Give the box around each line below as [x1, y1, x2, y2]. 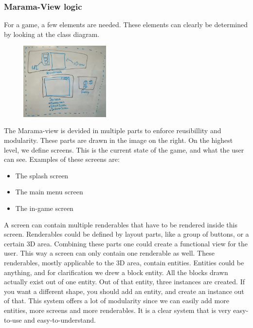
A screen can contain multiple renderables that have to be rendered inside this [4, 219, 237, 229]
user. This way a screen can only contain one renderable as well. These [4, 248, 215, 258]
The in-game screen [15, 203, 73, 213]
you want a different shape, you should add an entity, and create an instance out [4, 286, 244, 296]
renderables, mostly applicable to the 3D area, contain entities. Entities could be [4, 257, 244, 267]
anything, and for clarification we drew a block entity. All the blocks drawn [4, 267, 228, 277]
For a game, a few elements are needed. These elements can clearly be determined [4, 19, 248, 30]
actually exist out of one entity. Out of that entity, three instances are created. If [4, 276, 245, 287]
